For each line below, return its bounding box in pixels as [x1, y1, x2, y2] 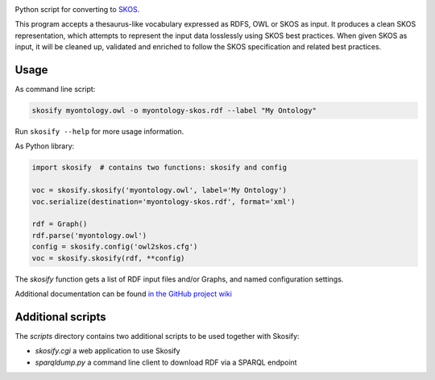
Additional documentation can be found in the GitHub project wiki [14, 289, 233, 299]
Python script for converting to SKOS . [14, 5, 140, 14]
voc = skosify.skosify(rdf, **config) [31, 253, 185, 262]
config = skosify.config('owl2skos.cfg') [31, 242, 198, 252]
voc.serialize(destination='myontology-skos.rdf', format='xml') [31, 197, 296, 206]
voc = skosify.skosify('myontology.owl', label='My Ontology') [31, 186, 288, 195]
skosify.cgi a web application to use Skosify [35, 346, 180, 356]
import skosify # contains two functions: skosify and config [31, 163, 288, 173]
